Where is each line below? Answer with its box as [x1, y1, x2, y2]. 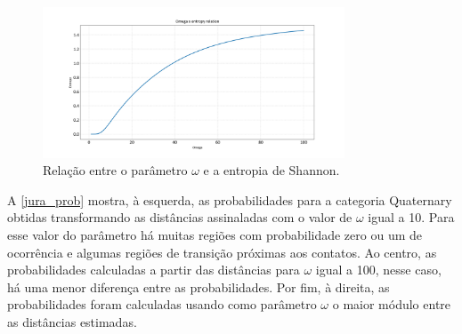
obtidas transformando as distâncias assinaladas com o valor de [7, 208, 353, 227]
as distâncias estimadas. [7, 312, 137, 330]
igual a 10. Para [368, 208, 455, 227]
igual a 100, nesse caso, [315, 260, 442, 279]
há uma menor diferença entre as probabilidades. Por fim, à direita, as [7, 277, 390, 296]
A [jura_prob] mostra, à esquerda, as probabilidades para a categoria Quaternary [7, 190, 452, 209]
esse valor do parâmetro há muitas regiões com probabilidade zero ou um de [7, 225, 423, 243]
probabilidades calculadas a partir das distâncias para [7, 260, 300, 279]
